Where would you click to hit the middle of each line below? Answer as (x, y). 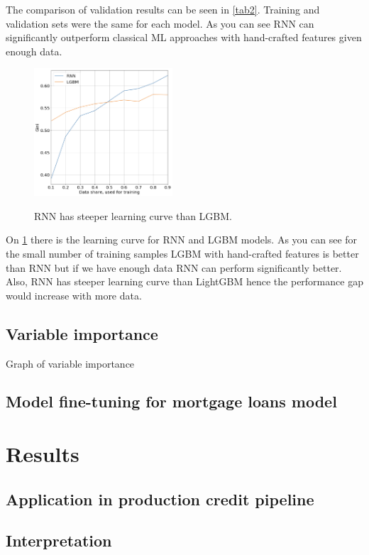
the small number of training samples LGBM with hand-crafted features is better (182, 253)
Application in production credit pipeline (160, 499)
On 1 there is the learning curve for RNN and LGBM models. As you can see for (182, 240)
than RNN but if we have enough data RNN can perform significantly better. (174, 267)
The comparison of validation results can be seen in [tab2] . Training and (163, 9)
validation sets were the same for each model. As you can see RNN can (160, 23)
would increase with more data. (74, 295)
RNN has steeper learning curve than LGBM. (133, 215)
